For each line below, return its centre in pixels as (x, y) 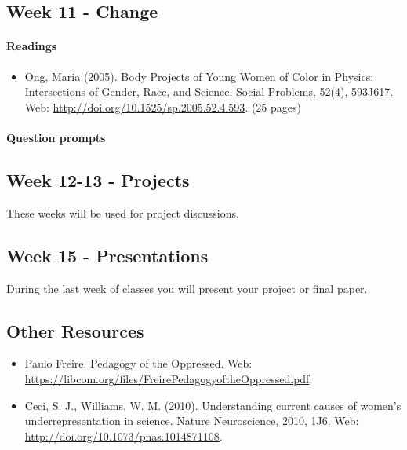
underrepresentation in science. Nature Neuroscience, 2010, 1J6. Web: (192, 421)
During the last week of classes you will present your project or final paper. (187, 288)
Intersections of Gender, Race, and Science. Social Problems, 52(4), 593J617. (209, 91)
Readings (32, 46)
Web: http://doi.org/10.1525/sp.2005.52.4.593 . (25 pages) (163, 106)
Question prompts (56, 137)
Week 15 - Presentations (107, 255)
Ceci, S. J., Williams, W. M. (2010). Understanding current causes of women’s (213, 405)
